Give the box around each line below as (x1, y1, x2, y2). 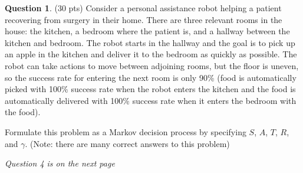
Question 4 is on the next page (5, 157, 115, 169)
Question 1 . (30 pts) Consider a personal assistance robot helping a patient (5, 2, 282, 14)
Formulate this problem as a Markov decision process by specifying (5, 125, 246, 138)
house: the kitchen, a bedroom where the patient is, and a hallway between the (5, 25, 290, 37)
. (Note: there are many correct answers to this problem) (25, 137, 230, 149)
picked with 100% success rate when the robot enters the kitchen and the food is (5, 83, 296, 95)
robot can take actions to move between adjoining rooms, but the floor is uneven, (5, 59, 299, 71)
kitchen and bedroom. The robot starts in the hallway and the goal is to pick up (5, 36, 295, 48)
